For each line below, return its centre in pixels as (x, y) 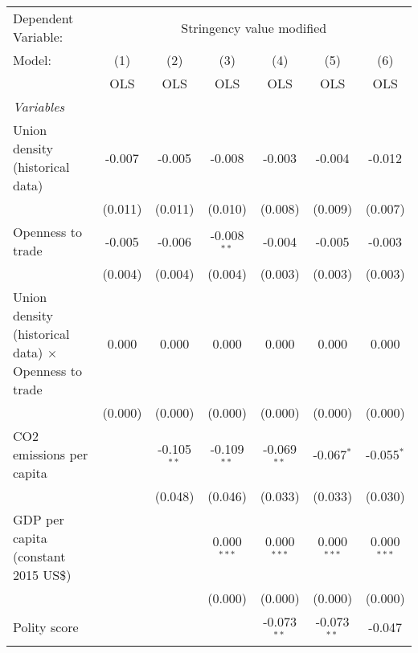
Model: (33, 60)
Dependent (43, 18)
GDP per (39, 519)
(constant (39, 556)
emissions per (51, 454)
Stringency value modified (254, 27)
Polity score (46, 627)
